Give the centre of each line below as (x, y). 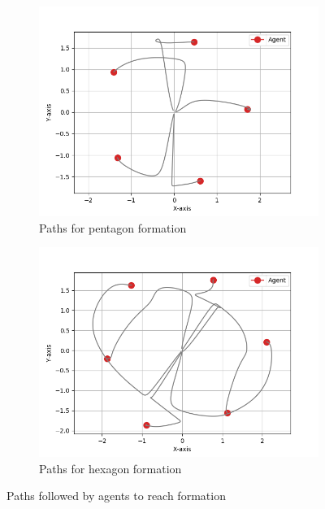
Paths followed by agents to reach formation (116, 496)
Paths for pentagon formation (113, 227)
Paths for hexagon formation (110, 468)
